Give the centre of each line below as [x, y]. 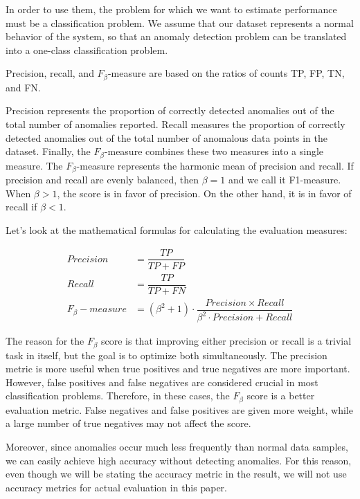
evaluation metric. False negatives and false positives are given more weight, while [179, 409]
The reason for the [45, 341]
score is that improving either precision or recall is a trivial [226, 341]
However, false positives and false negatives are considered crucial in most [162, 382]
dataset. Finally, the [48, 151]
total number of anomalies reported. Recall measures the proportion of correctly [175, 124]
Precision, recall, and [50, 73]
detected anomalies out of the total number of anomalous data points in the [166, 137]
